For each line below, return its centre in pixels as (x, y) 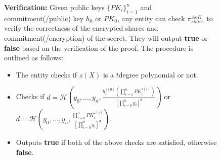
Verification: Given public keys (54, 7)
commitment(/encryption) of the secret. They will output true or (106, 37)
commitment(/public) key (44, 18)
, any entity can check (151, 18)
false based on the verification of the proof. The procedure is (99, 48)
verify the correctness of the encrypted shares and (81, 28)
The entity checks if (47, 74)
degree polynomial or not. (158, 74)
